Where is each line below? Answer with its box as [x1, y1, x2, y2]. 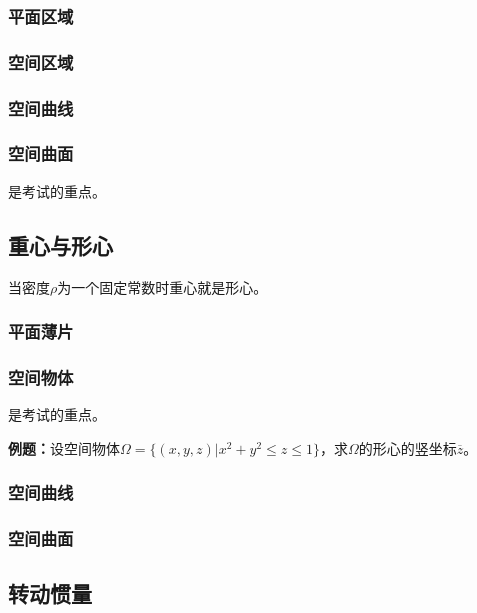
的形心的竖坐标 [358, 437, 457, 458]
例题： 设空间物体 [8, 437, 120, 458]
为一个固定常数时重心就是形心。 [57, 276, 268, 297]
